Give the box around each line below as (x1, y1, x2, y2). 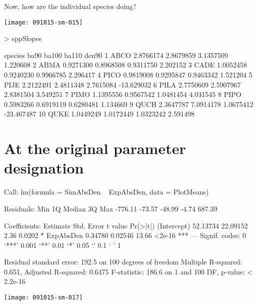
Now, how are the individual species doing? (4, 1, 136, 11)
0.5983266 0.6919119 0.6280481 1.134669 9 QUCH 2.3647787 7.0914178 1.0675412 (4, 98, 253, 109)
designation (4, 157, 84, 178)
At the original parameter (4, 138, 186, 158)
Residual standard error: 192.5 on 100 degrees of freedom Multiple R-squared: (4, 256, 242, 267)
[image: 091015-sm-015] (4, 18, 83, 26)
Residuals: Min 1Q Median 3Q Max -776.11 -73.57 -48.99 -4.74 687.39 (4, 203, 217, 213)
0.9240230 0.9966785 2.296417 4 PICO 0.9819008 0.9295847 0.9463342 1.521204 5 (4, 69, 252, 80)
